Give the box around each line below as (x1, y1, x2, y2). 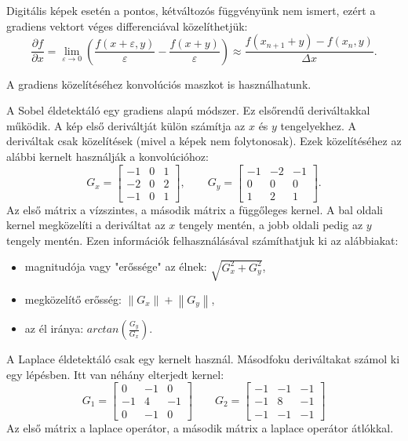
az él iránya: (24, 320, 84, 337)
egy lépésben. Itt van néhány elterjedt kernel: (6, 366, 224, 382)
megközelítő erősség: (24, 291, 122, 308)
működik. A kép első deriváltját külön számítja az (6, 117, 246, 133)
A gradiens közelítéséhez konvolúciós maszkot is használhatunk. (6, 75, 311, 92)
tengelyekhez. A (280, 117, 357, 133)
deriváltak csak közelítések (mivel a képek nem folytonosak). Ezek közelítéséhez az (6, 133, 402, 149)
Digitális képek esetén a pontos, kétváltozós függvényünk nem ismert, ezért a (6, 2, 376, 18)
